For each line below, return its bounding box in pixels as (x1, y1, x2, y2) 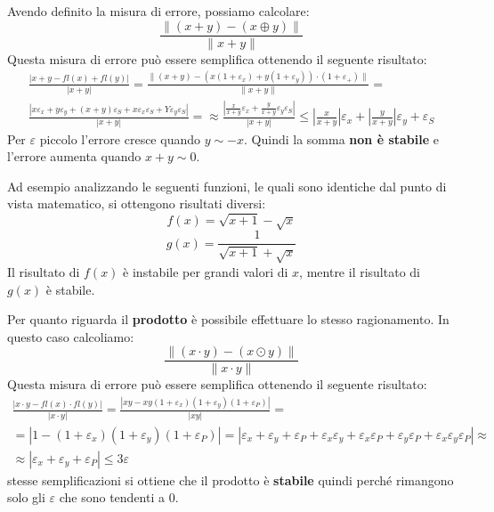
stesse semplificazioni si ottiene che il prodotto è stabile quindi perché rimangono (7, 470, 454, 489)
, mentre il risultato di (299, 262, 420, 280)
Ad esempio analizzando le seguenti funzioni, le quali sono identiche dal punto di (7, 176, 447, 195)
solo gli (7, 488, 45, 507)
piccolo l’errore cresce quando (39, 129, 200, 148)
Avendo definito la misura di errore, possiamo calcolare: (7, 2, 310, 20)
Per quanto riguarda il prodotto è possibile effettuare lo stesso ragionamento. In (7, 310, 449, 329)
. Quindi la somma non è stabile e (244, 129, 439, 148)
